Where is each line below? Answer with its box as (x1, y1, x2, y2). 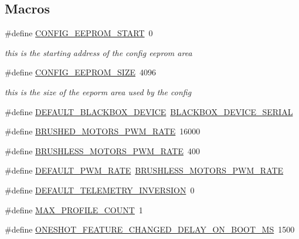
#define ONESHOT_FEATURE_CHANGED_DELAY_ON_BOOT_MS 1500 (5, 223, 295, 235)
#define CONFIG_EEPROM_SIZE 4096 (5, 66, 156, 78)
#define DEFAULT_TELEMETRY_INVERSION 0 (5, 183, 195, 196)
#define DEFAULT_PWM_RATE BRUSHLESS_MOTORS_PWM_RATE (5, 164, 284, 176)
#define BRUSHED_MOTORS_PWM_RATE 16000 (5, 125, 201, 137)
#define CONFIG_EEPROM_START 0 (5, 27, 153, 39)
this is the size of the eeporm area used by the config (5, 85, 192, 98)
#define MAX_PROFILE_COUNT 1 (5, 203, 143, 216)
